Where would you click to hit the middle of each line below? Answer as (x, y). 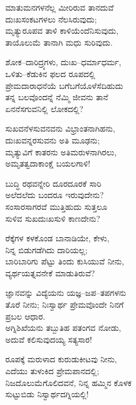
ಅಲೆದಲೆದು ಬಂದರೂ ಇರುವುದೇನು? (55, 195)
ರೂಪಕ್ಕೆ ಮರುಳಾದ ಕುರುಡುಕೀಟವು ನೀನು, (61, 359)
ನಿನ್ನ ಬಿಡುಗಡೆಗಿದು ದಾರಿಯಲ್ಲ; (46, 249)
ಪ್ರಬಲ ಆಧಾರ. (25, 316)
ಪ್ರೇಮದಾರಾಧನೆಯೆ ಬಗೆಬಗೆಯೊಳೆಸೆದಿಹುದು (64, 85)
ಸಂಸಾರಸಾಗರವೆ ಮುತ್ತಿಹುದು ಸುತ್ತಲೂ (56, 206)
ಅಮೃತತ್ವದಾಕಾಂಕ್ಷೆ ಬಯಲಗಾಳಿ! (48, 163)
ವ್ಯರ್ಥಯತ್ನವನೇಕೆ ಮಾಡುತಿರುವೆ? (50, 272)
